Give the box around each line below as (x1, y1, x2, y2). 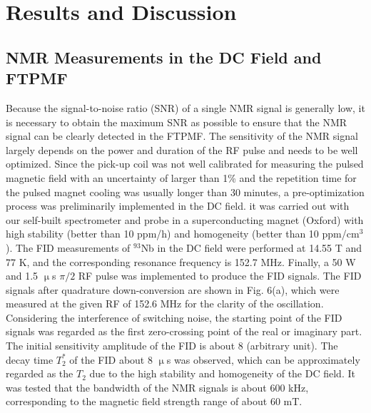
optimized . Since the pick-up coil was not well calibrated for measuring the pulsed (6, 156, 364, 171)
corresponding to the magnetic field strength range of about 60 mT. (6, 394, 303, 409)
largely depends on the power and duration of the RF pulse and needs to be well (6, 142, 358, 157)
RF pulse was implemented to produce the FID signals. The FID (78, 268, 362, 283)
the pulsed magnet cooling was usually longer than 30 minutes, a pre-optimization (6, 184, 365, 199)
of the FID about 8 (69, 352, 153, 367)
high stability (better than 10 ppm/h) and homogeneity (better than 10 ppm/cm (6, 226, 360, 241)
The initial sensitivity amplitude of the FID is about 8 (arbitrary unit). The (6, 338, 338, 353)
